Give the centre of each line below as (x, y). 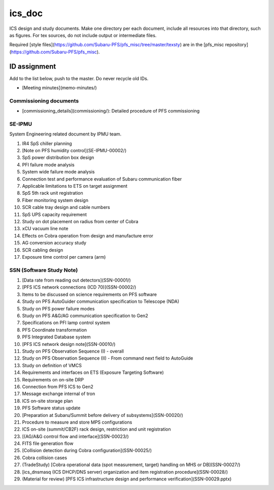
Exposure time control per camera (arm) (64, 257)
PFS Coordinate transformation (55, 330)
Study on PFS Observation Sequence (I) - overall (73, 351)
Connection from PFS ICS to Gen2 (58, 387)
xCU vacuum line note (45, 229)
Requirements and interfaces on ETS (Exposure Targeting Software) (93, 372)
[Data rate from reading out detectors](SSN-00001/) (77, 280)
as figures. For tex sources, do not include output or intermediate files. (83, 35)
